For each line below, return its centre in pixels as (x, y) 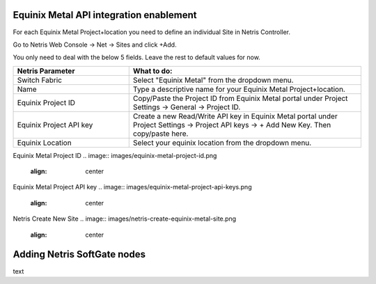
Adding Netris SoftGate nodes (79, 254)
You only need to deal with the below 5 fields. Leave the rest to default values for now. (136, 57)
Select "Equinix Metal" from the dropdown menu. (213, 80)
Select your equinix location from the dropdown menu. (222, 143)
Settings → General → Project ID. (187, 106)
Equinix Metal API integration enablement (105, 15)
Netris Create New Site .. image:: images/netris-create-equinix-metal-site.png (125, 219)
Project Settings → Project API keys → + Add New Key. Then (232, 125)
